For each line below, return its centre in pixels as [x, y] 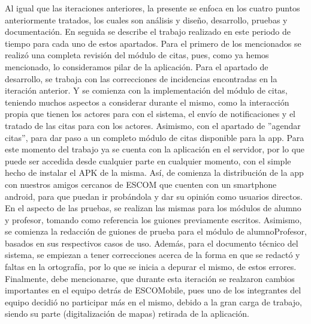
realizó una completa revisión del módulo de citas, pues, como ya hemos [137, 55]
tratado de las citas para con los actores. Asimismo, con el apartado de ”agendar [153, 125]
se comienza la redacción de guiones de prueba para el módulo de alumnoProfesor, [156, 231]
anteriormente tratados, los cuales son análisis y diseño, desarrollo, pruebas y [146, 19]
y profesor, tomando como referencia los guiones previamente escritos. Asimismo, [153, 219]
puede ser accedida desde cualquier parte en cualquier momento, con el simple [148, 160]
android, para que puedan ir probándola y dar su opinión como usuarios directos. [154, 196]
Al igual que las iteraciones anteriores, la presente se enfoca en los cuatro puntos [153, 8]
